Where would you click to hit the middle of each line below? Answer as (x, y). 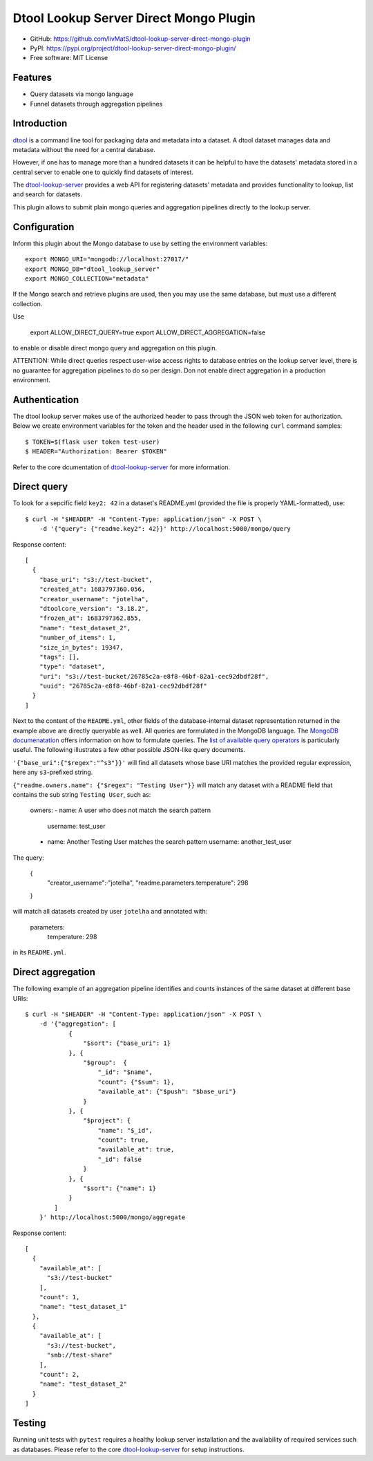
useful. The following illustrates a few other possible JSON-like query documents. (129, 750)
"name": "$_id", (125, 1130)
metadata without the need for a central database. (84, 149)
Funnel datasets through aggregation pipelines (96, 104)
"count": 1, (59, 1297)
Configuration (44, 227)
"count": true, (123, 1140)
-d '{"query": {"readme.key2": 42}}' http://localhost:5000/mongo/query (165, 529)
